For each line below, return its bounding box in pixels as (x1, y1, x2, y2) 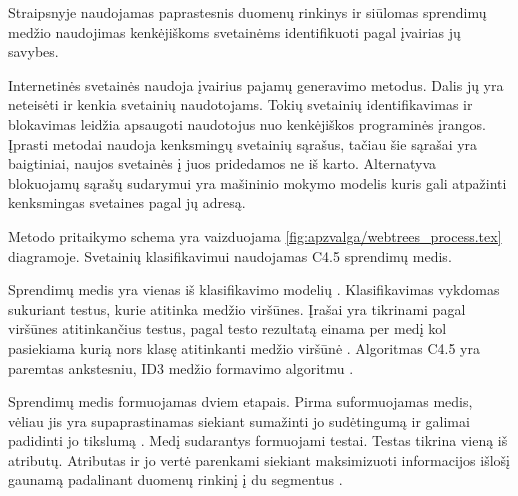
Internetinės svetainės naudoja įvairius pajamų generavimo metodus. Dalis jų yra (8, 74, 504, 95)
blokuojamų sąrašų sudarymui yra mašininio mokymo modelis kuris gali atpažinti (8, 172, 507, 193)
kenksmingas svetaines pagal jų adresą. (8, 192, 246, 213)
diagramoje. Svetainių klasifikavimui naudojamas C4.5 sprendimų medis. (8, 245, 452, 266)
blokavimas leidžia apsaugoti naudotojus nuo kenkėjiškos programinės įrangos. (8, 113, 486, 134)
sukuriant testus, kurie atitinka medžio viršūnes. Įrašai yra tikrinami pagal (8, 298, 466, 319)
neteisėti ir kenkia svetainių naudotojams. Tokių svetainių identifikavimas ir (8, 94, 473, 115)
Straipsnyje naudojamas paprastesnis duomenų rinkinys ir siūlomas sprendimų (8, 2, 487, 22)
